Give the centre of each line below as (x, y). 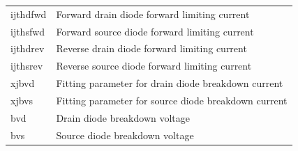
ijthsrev (27, 66)
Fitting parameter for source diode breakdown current (172, 100)
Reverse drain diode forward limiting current (151, 48)
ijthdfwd (29, 14)
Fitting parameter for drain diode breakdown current (170, 83)
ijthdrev (28, 48)
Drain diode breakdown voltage (123, 117)
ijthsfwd (28, 31)
